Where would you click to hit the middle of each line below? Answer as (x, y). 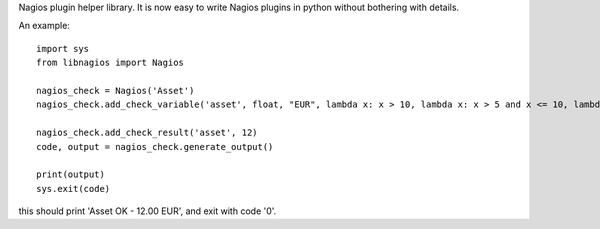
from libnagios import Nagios (110, 63)
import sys (63, 48)
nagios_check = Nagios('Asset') (115, 90)
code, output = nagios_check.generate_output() (155, 146)
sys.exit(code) (73, 188)
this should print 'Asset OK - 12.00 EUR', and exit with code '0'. (147, 211)
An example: (44, 26)
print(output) (70, 174)
